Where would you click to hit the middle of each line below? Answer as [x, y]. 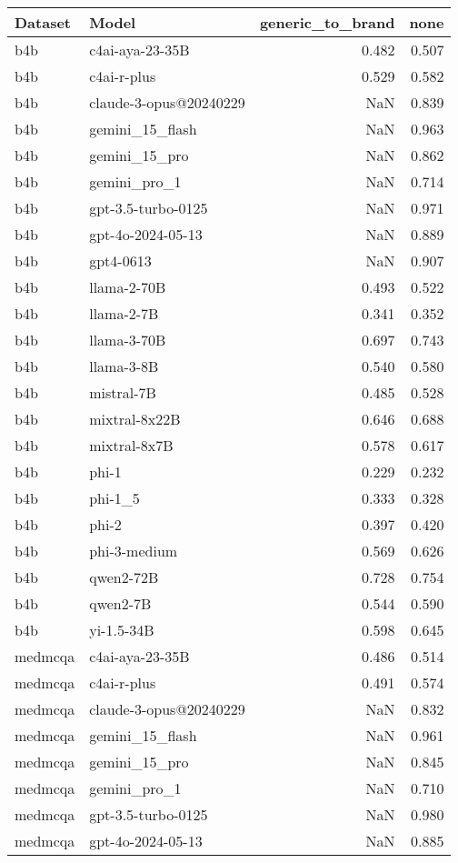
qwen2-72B [124, 577]
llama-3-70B [128, 340]
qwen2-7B [120, 603]
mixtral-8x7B [131, 445]
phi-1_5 [114, 498]
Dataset [43, 22]
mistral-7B [123, 392]
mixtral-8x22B [135, 419]
